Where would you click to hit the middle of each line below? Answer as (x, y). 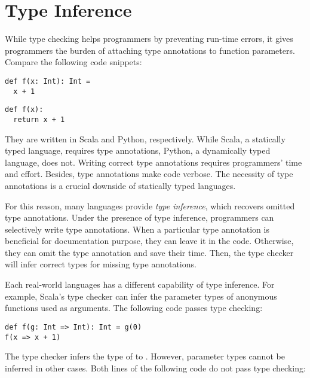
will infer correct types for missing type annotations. (101, 264)
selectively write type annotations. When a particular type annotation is (137, 229)
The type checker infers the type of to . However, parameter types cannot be (145, 356)
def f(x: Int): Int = (48, 81)
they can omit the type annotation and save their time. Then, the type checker (149, 252)
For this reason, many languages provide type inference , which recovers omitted (150, 205)
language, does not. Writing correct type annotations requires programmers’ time (154, 162)
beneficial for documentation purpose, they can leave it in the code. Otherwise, (149, 241)
